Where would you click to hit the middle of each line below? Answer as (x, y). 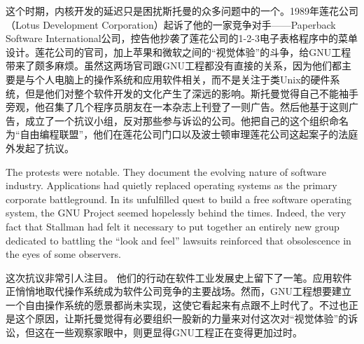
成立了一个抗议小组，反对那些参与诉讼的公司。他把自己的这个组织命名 (187, 120)
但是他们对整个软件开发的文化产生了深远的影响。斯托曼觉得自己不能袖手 (191, 93)
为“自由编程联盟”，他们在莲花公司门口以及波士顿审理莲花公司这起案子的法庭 (182, 134)
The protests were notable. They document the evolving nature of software (166, 171)
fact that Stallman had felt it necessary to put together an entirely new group (173, 226)
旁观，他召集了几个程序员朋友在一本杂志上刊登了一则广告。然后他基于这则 (177, 107)
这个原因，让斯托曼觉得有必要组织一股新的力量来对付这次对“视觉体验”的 (182, 318)
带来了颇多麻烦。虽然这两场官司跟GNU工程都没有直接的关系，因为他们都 (174, 66)
